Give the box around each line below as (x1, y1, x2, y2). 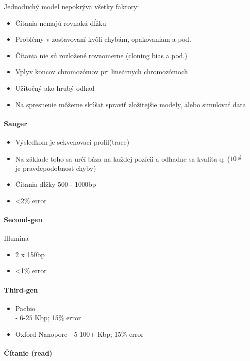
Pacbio (15, 303, 35, 313)
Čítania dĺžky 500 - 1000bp (15, 179, 96, 189)
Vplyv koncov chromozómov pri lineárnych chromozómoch (15, 66, 188, 77)
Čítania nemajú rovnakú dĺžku (15, 17, 106, 28)
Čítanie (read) (4, 348, 52, 358)
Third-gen (4, 284, 38, 295)
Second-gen (4, 214, 43, 225)
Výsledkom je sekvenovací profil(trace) (15, 136, 130, 147)
